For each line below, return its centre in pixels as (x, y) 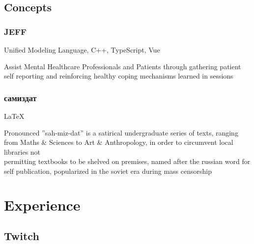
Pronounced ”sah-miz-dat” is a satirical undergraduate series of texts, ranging (121, 132)
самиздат (20, 97)
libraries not (22, 151)
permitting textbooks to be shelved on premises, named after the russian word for (127, 161)
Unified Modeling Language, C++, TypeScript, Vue (82, 50)
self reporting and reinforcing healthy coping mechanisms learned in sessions (119, 76)
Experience (42, 204)
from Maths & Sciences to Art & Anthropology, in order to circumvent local (119, 142)
